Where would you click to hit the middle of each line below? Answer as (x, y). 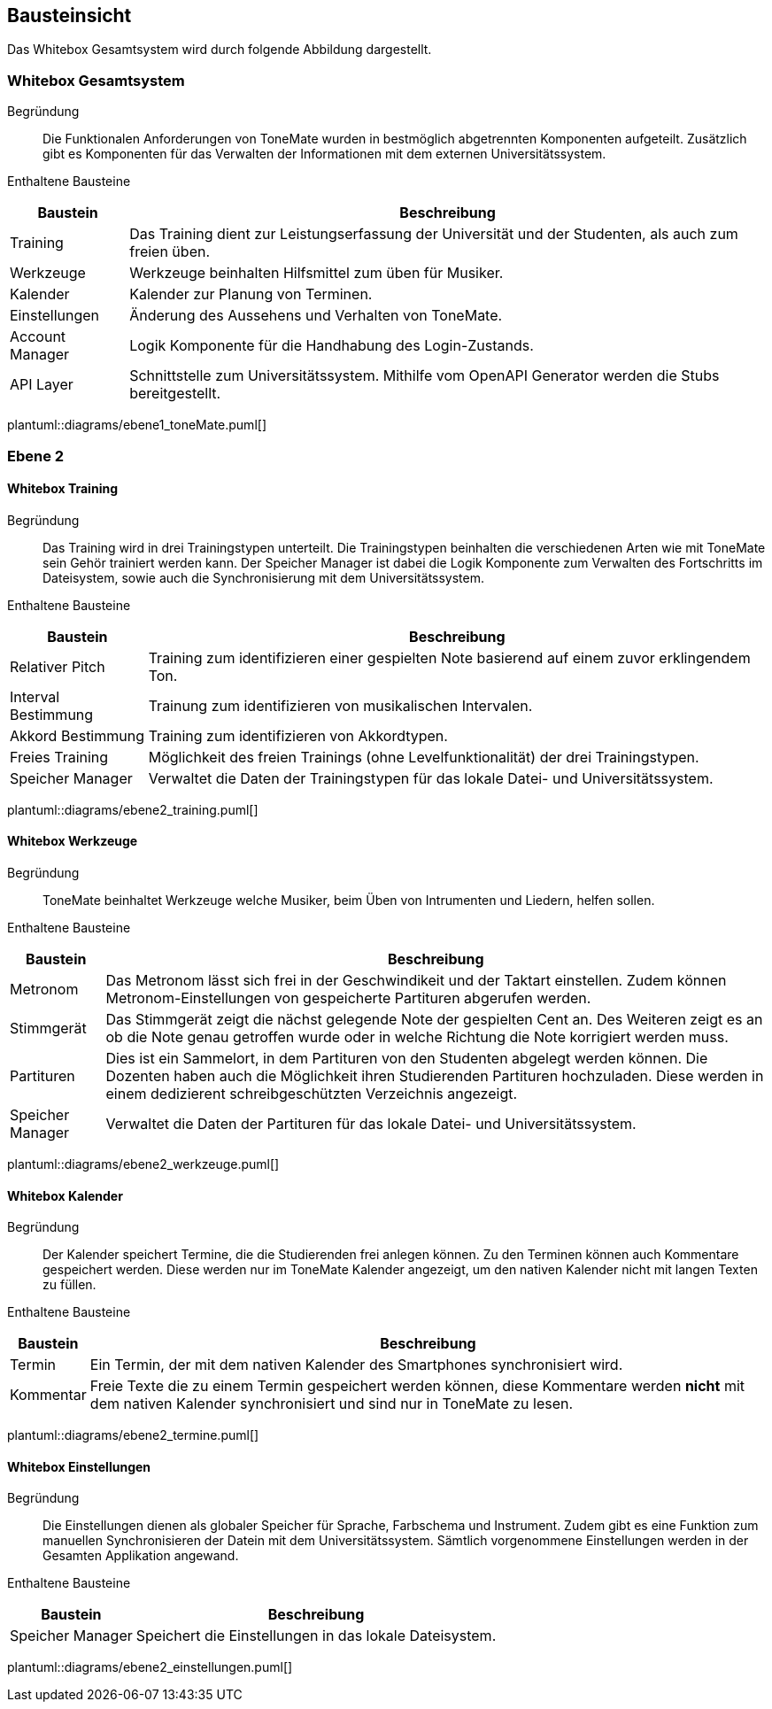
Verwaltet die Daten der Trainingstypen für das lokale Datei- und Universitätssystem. (431, 778)
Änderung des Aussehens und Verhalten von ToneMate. (316, 316)
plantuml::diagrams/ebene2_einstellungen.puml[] (150, 1667)
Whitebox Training (62, 489)
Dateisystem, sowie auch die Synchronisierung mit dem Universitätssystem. (264, 577)
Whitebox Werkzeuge (73, 841)
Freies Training (59, 757)
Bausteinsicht (69, 15)
